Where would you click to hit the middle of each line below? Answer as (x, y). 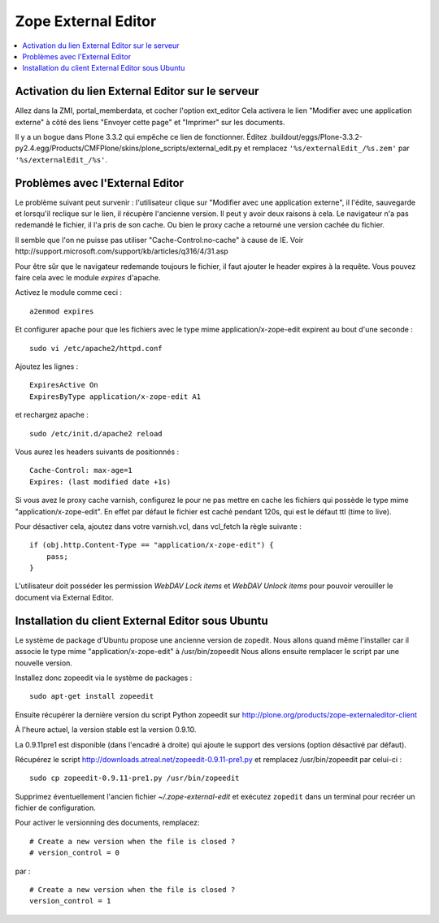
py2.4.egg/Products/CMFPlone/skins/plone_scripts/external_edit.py (128, 148)
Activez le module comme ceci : (68, 292)
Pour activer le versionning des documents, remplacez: (107, 823)
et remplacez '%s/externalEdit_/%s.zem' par (326, 148)
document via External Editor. (64, 597)
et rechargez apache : (52, 415)
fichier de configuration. (56, 808)
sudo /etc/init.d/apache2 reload (96, 433)
